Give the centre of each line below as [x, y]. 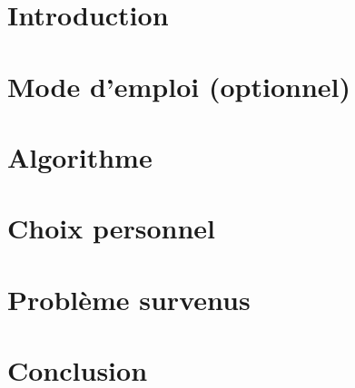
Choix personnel [112, 228]
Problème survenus [129, 299]
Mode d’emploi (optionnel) [179, 86]
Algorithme [80, 156]
